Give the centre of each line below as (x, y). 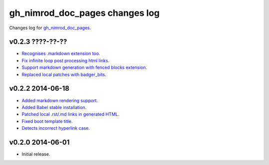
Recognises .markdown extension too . (61, 54)
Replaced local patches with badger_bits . (64, 74)
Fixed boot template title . (47, 121)
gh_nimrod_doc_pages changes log (84, 13)
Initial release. (36, 154)
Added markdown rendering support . (60, 100)
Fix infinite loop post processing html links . (66, 60)
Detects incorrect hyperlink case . (56, 128)
